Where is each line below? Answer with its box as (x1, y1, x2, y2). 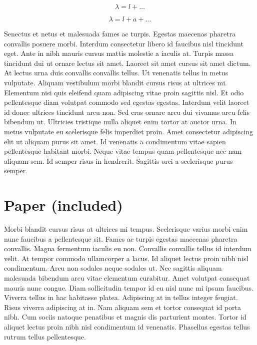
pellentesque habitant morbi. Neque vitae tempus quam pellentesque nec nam (4, 146, 242, 156)
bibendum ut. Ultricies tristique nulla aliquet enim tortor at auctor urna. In (4, 116, 236, 127)
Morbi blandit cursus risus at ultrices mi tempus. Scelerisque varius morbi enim (4, 224, 248, 234)
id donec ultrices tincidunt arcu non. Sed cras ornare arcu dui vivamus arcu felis (4, 106, 249, 117)
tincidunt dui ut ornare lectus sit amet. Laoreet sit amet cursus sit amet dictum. (4, 57, 251, 68)
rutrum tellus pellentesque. (4, 331, 86, 342)
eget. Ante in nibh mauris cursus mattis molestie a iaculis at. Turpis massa (4, 48, 234, 58)
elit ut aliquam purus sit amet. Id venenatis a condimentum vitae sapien (4, 136, 226, 146)
